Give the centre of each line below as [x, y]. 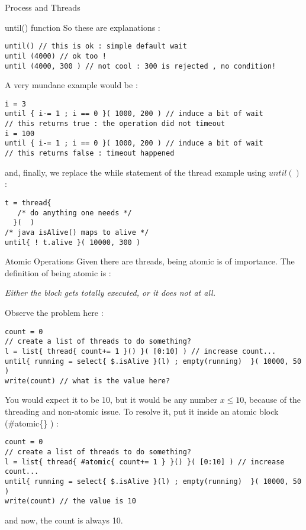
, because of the [273, 400]
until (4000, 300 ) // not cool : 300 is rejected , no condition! [141, 66]
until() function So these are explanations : [83, 27]
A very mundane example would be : [71, 85]
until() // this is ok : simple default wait [96, 46]
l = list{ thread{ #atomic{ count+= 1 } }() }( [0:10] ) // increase [145, 462]
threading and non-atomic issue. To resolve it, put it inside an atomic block [142, 411]
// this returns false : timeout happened [90, 153]
